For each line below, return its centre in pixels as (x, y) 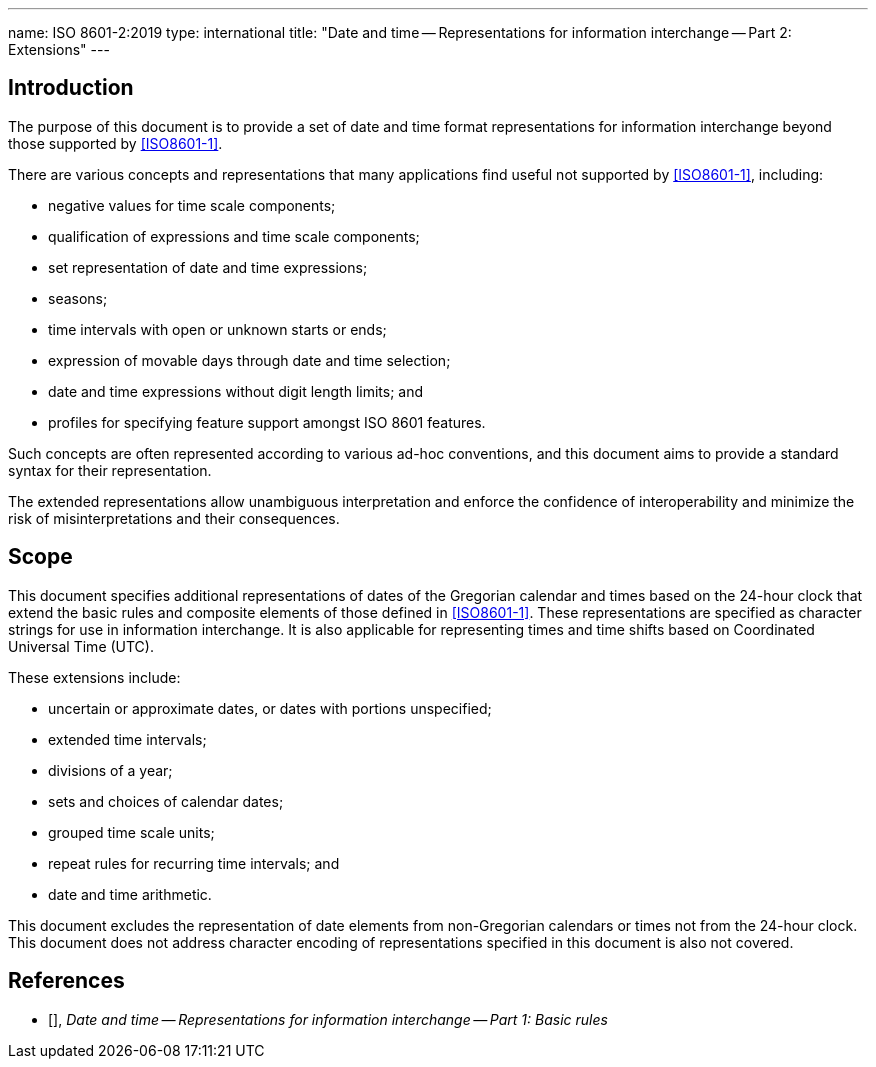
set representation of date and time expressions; (208, 267)
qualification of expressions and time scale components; (234, 236)
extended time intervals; (127, 739)
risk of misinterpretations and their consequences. (174, 518)
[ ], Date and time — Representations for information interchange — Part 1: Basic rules (328, 1019)
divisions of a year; (110, 770)
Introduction (71, 88)
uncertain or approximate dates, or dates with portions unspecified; (270, 708)
